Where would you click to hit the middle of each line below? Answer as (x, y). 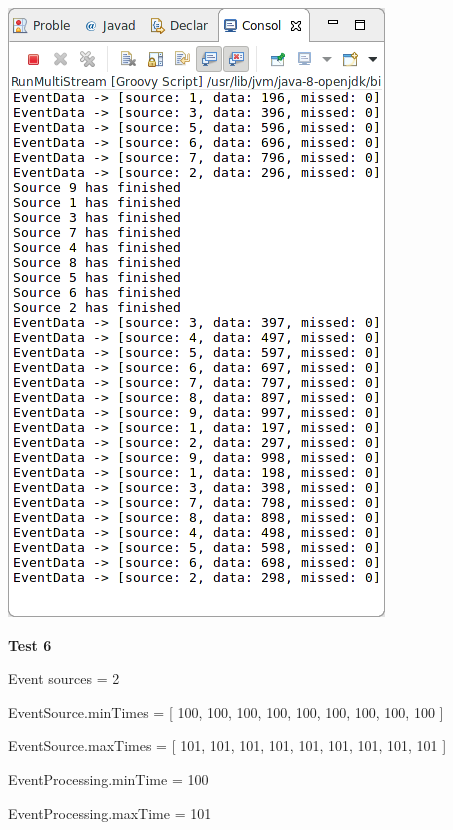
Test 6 (30, 644)
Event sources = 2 (64, 678)
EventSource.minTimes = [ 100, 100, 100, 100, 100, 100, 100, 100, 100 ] (226, 711)
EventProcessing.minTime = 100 (108, 778)
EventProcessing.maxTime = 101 (110, 812)
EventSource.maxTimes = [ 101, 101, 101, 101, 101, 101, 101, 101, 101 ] (227, 745)
